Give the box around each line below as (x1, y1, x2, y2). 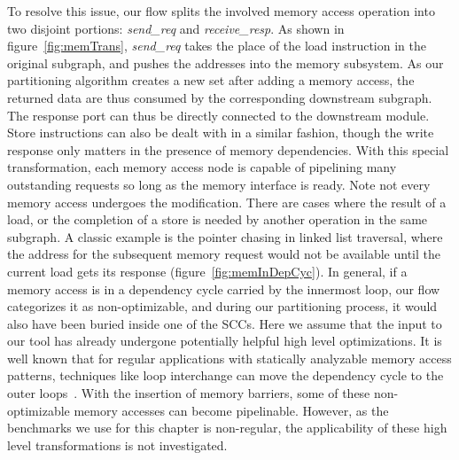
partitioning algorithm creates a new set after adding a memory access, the (7, 71, 415, 90)
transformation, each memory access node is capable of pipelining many (7, 158, 397, 176)
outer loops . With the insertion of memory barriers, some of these (7, 384, 370, 402)
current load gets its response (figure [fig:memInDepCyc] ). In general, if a (7, 261, 408, 280)
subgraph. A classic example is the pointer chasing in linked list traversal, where (7, 227, 443, 246)
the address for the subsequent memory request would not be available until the (7, 245, 440, 263)
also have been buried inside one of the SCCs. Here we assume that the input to (7, 314, 442, 332)
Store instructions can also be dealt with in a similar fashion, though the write (7, 123, 434, 142)
